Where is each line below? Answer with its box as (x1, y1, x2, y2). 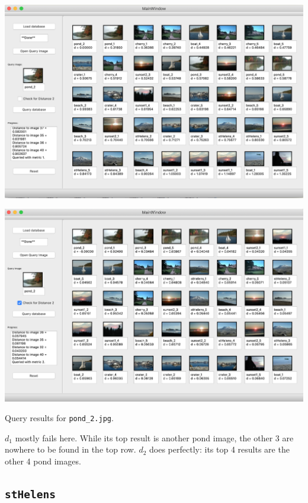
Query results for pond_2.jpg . (5, 412, 114, 424)
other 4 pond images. (5, 455, 81, 467)
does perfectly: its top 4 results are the (149, 443, 290, 456)
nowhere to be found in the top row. (5, 443, 136, 456)
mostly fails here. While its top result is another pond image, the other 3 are (15, 431, 294, 444)
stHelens (5, 488, 56, 501)
